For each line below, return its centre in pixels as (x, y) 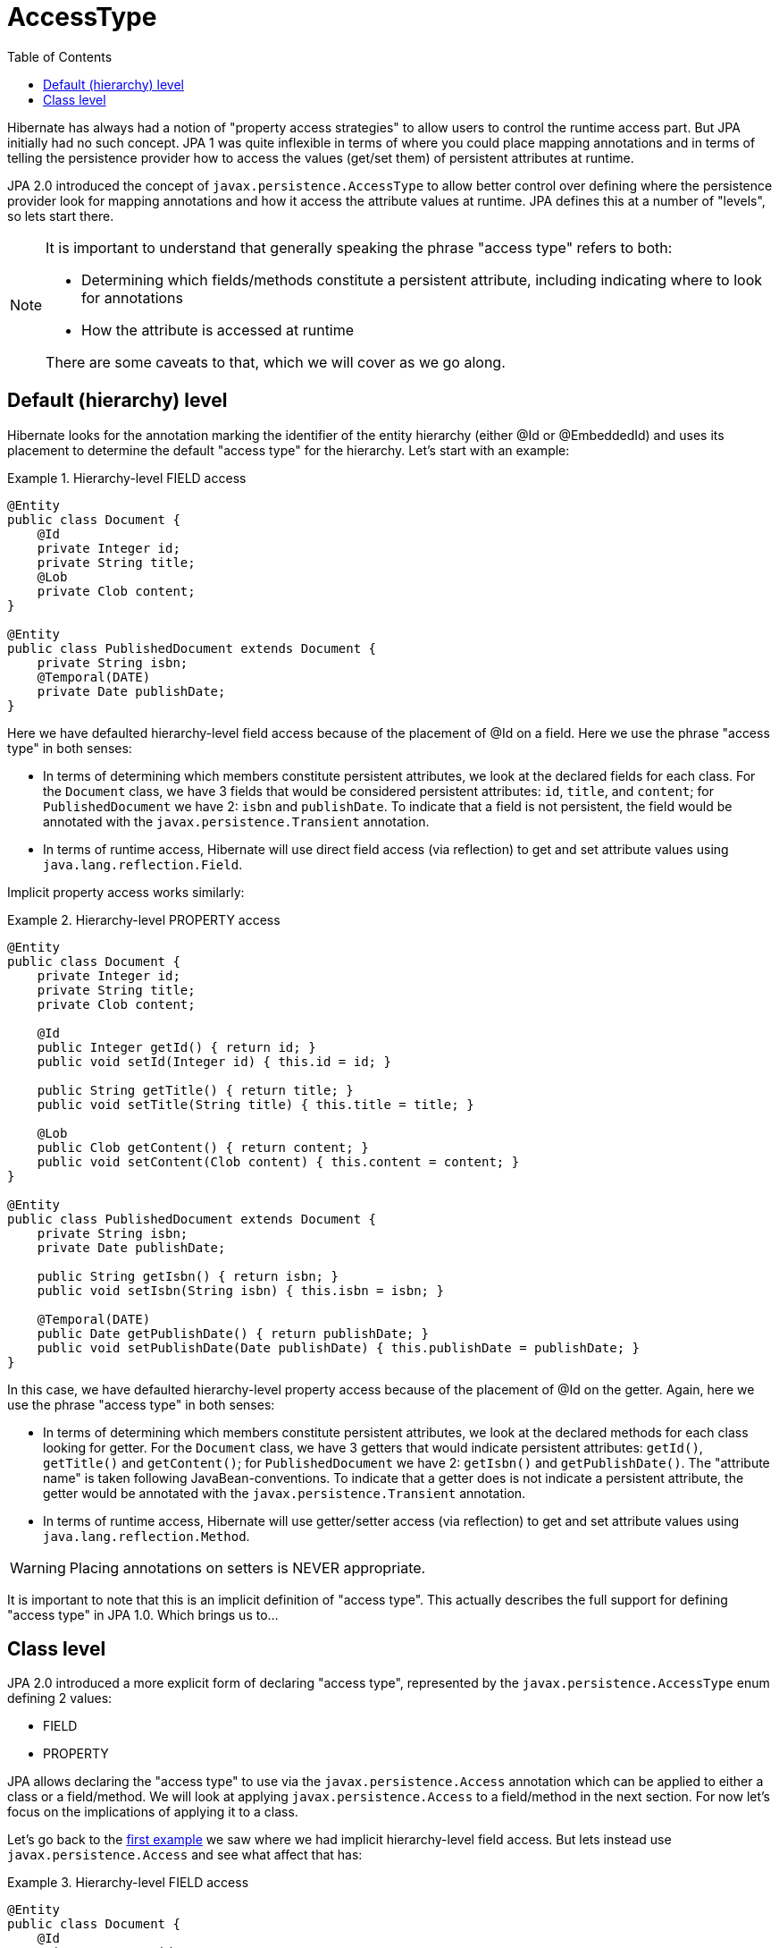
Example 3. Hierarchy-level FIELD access (128, 1883)
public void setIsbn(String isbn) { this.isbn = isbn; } (240, 1290)
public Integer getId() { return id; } (176, 1047)
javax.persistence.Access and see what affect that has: (185, 1855)
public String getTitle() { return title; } (195, 1090)
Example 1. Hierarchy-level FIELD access (127, 478)
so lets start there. (61, 216)
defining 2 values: (60, 1698)
